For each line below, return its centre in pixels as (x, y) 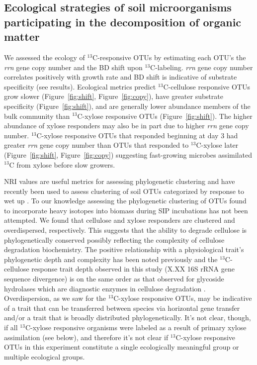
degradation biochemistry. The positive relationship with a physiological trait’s (124, 249)
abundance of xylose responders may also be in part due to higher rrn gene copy (127, 126)
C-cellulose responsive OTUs (207, 86)
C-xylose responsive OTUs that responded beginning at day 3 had (137, 135)
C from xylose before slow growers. (62, 164)
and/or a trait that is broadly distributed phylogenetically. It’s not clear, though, (128, 318)
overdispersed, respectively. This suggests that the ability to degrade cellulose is (126, 230)
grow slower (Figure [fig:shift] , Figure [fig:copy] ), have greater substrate (114, 96)
